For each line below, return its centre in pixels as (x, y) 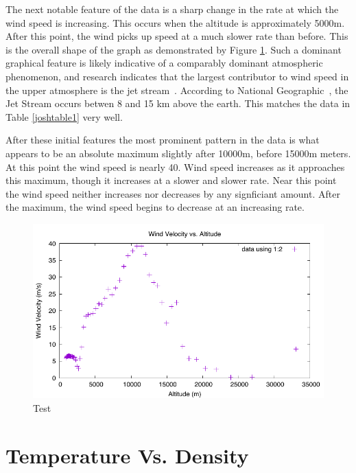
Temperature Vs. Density (127, 455)
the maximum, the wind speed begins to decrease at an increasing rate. (155, 207)
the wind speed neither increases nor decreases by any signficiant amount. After (173, 193)
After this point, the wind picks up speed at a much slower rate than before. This (177, 36)
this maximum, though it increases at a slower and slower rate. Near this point (171, 180)
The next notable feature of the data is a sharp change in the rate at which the (172, 9)
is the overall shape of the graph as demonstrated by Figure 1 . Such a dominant (174, 49)
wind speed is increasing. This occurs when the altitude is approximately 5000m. (175, 22)
